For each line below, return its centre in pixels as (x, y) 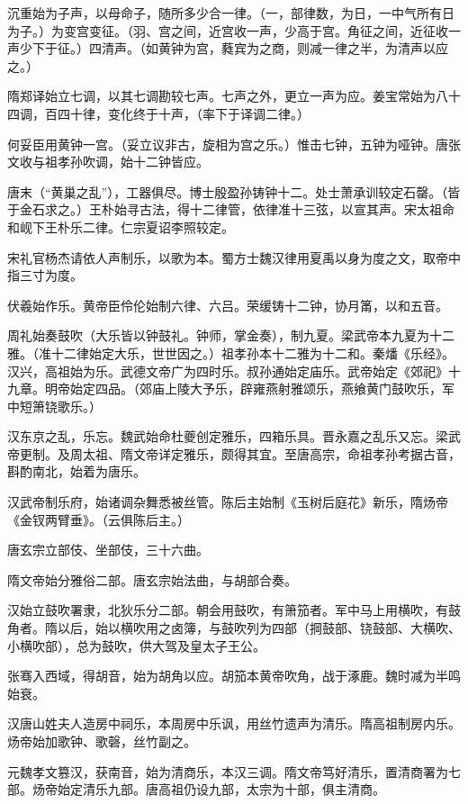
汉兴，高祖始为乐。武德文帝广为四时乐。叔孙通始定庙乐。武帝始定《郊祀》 (228, 370)
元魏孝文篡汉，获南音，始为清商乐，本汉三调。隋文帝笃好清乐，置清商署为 (228, 771)
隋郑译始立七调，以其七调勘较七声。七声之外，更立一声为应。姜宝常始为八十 (234, 96)
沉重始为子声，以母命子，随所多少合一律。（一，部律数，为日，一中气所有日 (231, 13)
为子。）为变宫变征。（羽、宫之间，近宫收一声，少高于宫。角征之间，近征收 (228, 30)
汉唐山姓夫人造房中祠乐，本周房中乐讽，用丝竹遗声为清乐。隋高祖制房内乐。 (234, 723)
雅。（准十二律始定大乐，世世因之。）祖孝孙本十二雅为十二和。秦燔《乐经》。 (231, 352)
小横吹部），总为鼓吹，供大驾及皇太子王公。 (136, 645)
